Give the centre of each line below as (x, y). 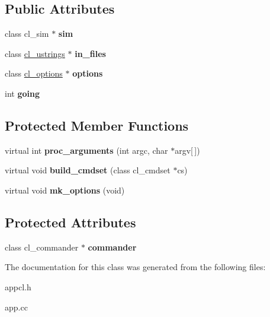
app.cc (16, 307)
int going (22, 93)
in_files (90, 53)
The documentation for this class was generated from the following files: (135, 267)
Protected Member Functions (97, 125)
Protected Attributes (70, 222)
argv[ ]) (187, 150)
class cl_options (34, 73)
